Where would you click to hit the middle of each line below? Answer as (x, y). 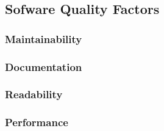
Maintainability (44, 39)
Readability (34, 94)
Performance (37, 122)
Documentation (44, 66)
